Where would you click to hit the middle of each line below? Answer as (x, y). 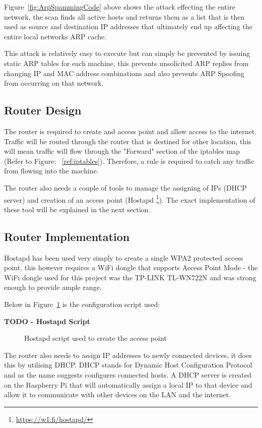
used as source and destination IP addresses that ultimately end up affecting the (128, 26)
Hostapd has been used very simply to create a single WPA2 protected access (124, 257)
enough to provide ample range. (53, 287)
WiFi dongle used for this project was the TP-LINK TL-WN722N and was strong (130, 277)
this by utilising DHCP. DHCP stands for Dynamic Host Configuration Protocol (128, 365)
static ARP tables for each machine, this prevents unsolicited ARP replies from (126, 63)
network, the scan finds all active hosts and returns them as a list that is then (124, 16)
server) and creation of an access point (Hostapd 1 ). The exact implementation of (130, 199)
